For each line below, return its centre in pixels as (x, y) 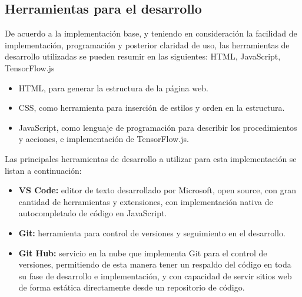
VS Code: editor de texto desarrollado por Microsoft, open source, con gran (157, 190)
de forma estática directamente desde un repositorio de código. (132, 287)
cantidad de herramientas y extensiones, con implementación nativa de (146, 201)
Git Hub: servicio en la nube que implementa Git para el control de (143, 253)
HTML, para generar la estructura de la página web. (113, 88)
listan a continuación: (43, 170)
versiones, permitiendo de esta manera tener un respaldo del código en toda (155, 264)
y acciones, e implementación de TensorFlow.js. (104, 139)
